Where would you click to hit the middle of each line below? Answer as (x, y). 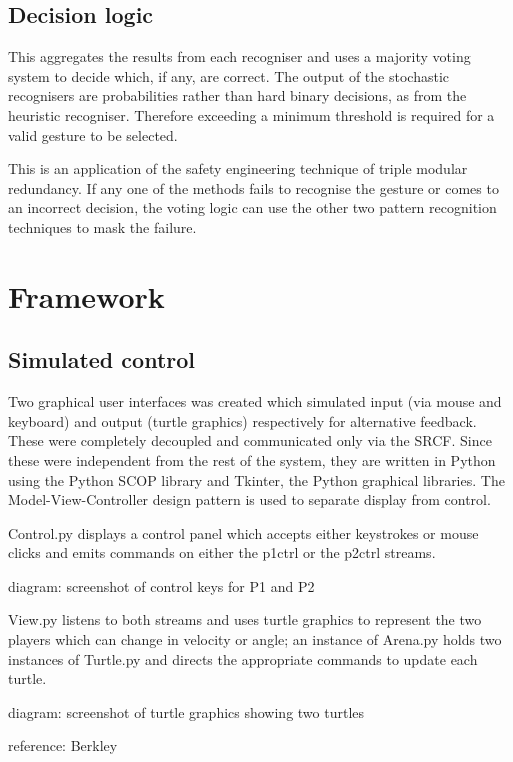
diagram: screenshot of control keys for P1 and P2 (161, 585)
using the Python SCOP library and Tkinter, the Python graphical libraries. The (256, 479)
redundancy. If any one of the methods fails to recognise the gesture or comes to (253, 187)
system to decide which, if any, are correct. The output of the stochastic (228, 75)
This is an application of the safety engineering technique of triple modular (238, 168)
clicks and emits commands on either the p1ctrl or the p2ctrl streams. (222, 552)
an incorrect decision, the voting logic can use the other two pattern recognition (252, 207)
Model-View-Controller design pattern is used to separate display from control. (249, 499)
